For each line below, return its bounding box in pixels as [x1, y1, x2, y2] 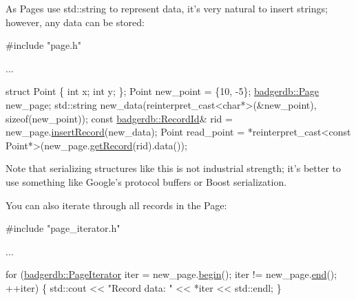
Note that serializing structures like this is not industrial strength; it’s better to [6, 161, 341, 175]
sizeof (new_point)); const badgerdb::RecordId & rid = [6, 111, 233, 125]
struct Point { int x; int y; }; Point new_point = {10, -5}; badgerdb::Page [6, 84, 320, 98]
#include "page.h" [6, 38, 82, 52]
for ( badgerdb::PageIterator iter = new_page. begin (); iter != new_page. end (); [6, 267, 337, 281]
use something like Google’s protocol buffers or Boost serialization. [6, 174, 287, 189]
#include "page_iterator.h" [6, 221, 121, 235]
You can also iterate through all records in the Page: [6, 197, 227, 212]
